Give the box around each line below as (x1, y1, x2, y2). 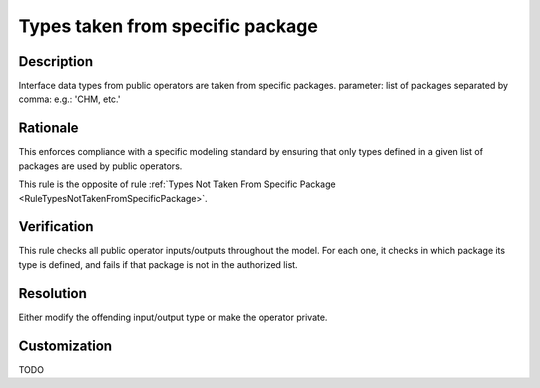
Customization (18, 337, 113, 354)
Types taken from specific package (18, 15, 319, 37)
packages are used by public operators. (18, 160, 183, 172)
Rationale (18, 120, 79, 137)
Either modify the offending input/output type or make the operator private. (18, 311, 328, 323)
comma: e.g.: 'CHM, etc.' (18, 93, 121, 105)
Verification (18, 218, 94, 235)
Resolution (18, 285, 87, 302)
